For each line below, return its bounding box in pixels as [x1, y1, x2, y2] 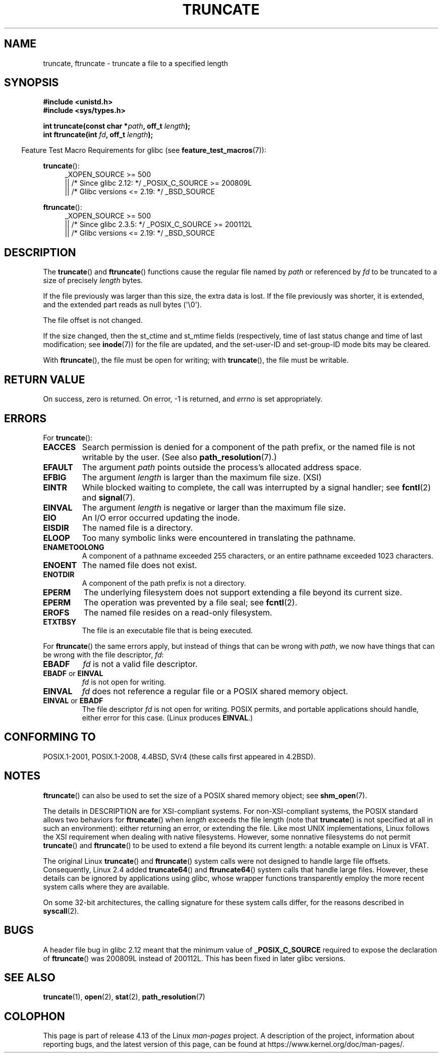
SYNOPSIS [4, 76, 59, 89]
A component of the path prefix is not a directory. [82, 578, 246, 587]
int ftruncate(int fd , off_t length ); [43, 130, 153, 139]
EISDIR [43, 522, 69, 533]
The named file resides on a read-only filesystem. [83, 607, 272, 618]
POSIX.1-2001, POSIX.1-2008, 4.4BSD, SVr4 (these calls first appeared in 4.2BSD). [43, 752, 316, 761]
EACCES [43, 441, 76, 452]
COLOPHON [4, 1010, 65, 1023]
